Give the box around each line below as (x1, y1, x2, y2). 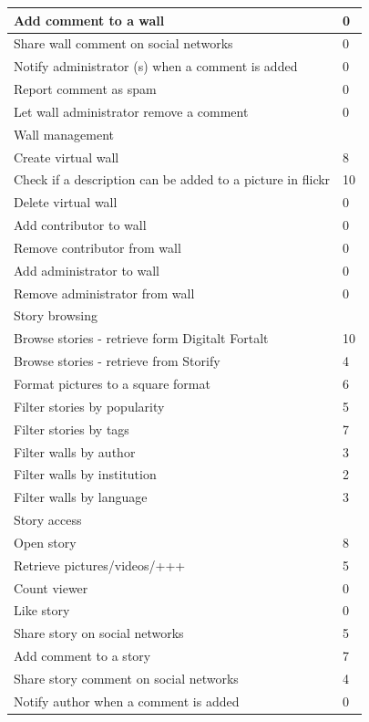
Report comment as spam (14, 79, 157, 99)
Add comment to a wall (14, 10, 165, 29)
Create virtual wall (14, 147, 119, 166)
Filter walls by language (14, 487, 148, 507)
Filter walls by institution (14, 465, 157, 484)
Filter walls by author (14, 442, 136, 461)
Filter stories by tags (14, 419, 129, 438)
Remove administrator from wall (14, 283, 195, 302)
